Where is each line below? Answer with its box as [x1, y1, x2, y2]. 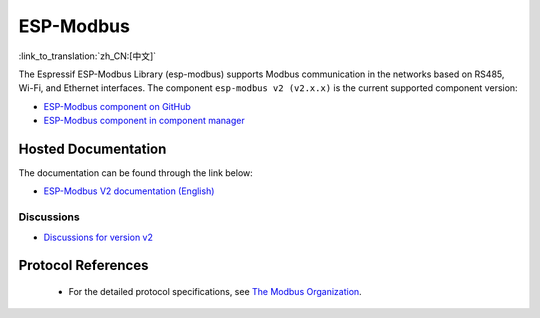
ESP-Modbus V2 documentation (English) [43, 185, 215, 197]
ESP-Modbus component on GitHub [43, 100, 192, 112]
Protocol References [18, 257, 149, 274]
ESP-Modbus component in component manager [43, 115, 245, 127]
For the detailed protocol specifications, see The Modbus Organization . [68, 285, 362, 297]
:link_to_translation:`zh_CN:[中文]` [18, 50, 157, 62]
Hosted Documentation [18, 140, 167, 157]
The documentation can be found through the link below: [18, 167, 254, 179]
